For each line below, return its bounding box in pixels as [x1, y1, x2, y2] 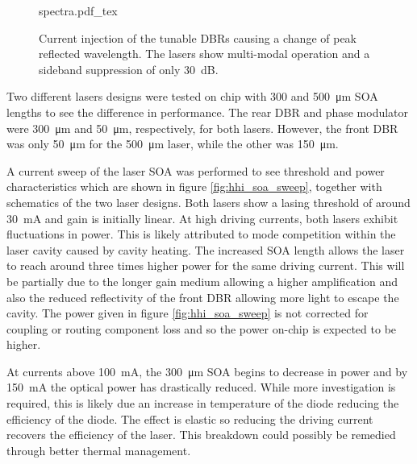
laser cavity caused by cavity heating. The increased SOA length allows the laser [6, 241, 405, 258]
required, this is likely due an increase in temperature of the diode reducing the [6, 395, 399, 412]
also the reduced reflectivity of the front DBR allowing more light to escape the [6, 288, 399, 305]
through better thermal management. [6, 441, 191, 458]
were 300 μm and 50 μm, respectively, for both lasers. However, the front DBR [6, 119, 398, 136]
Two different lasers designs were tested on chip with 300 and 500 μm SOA [6, 88, 378, 105]
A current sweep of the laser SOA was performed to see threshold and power [6, 162, 385, 179]
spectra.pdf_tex [39, 2, 118, 19]
